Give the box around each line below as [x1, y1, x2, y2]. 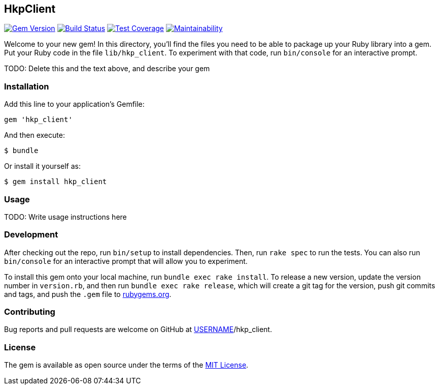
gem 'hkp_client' [4, 115, 73, 124]
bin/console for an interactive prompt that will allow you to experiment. [4, 256, 248, 265]
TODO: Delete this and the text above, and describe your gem [4, 64, 210, 73]
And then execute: [4, 131, 65, 140]
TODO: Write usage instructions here [4, 212, 127, 221]
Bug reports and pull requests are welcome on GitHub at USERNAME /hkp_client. [4, 325, 272, 334]
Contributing [4, 307, 55, 317]
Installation [4, 81, 49, 92]
